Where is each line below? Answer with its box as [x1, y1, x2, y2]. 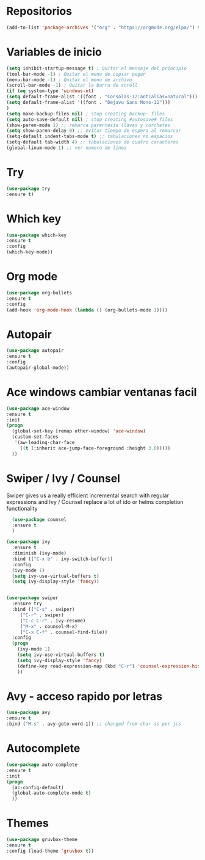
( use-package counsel [12, 516, 67, 523]
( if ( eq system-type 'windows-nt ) [6, 88, 95, 94]
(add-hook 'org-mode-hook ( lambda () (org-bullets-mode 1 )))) [6, 307, 168, 313]
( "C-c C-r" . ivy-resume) [20, 618, 86, 624]
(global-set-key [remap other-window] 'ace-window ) [12, 428, 146, 434]
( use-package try [6, 185, 51, 192]
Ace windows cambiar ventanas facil [6, 385, 197, 399]
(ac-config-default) [12, 784, 64, 790]
